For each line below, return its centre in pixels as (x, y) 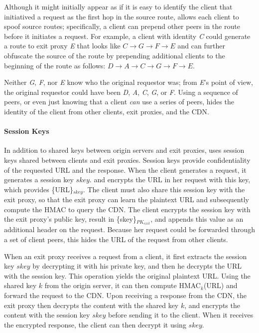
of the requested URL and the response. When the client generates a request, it (125, 169)
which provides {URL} (39, 189)
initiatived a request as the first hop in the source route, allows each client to (122, 16)
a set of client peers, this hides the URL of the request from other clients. (116, 239)
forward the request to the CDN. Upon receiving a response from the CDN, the (125, 295)
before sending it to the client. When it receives (181, 315)
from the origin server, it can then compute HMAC (123, 285)
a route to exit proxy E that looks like (62, 46)
